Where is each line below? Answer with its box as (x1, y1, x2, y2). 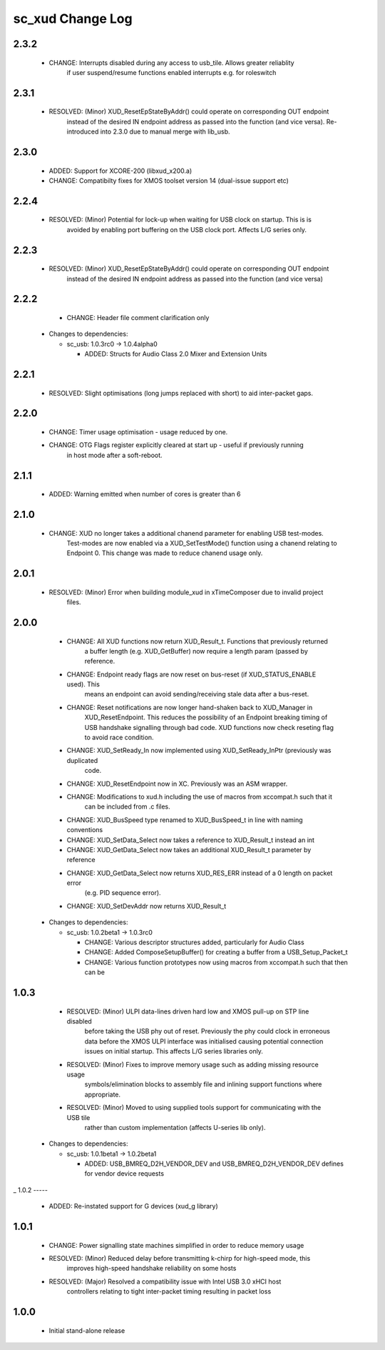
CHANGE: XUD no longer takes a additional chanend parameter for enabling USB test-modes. (48, 529, 324, 537)
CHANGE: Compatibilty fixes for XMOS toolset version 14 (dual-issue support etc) (48, 176, 289, 185)
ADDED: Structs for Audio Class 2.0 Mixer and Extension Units (84, 350, 267, 359)
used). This (66, 680, 100, 689)
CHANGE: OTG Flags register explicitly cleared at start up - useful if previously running (48, 441, 304, 449)
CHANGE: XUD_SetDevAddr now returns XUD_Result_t (66, 901, 227, 910)
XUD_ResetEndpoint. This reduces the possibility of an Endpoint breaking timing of (84, 713, 328, 721)
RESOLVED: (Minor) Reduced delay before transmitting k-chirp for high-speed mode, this (48, 1254, 311, 1263)
